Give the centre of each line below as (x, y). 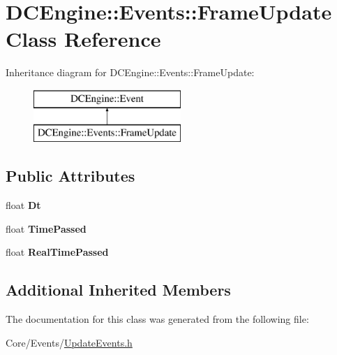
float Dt (23, 205)
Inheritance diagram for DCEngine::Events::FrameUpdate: (130, 72)
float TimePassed (46, 228)
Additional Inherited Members (118, 290)
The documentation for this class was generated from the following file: (157, 319)
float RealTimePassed (57, 252)
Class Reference (83, 39)
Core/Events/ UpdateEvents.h (69, 342)
